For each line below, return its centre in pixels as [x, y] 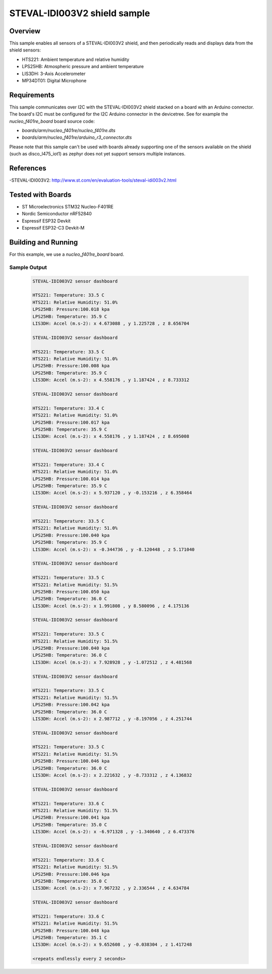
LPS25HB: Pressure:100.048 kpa [71, 930]
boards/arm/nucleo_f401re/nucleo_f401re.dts [69, 131]
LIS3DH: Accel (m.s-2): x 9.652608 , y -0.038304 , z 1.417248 [112, 945]
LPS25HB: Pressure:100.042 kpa [71, 705]
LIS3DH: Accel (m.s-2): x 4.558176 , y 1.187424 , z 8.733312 [111, 380]
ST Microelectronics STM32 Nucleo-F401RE [68, 207]
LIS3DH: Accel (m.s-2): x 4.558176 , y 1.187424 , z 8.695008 [111, 437]
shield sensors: [25, 50]
